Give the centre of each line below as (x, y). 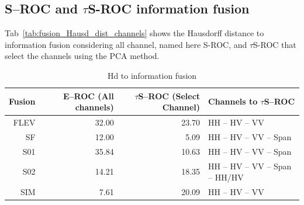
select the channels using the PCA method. (82, 56)
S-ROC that (275, 44)
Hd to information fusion (152, 75)
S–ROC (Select (169, 95)
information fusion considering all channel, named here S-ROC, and (126, 44)
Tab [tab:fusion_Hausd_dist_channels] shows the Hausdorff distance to (134, 33)
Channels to (233, 101)
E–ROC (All (88, 95)
